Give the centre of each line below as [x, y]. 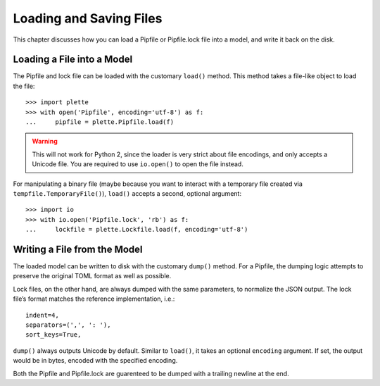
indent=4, [42, 315]
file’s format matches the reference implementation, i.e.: [94, 299]
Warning [45, 142]
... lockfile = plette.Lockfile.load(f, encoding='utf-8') [137, 230]
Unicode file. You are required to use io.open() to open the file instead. [138, 164]
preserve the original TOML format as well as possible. [92, 276]
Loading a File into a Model [73, 60]
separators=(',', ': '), [68, 325]
